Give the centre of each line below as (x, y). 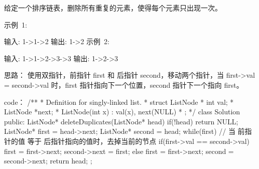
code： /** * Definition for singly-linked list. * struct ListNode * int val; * (119, 102)
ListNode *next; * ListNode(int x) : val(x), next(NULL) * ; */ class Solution (122, 112)
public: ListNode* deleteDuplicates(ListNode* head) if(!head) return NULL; (121, 121)
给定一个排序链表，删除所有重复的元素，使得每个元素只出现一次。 (113, 8)
